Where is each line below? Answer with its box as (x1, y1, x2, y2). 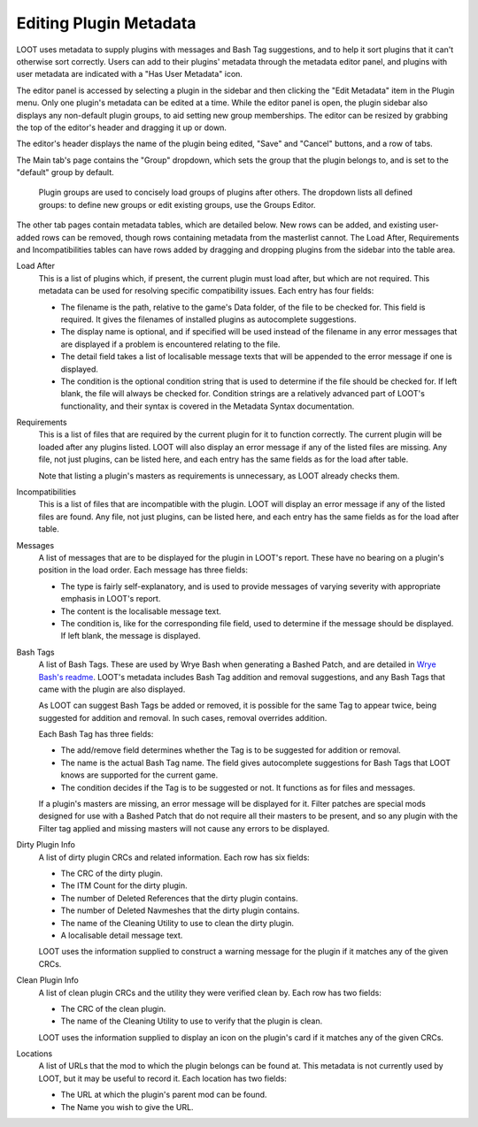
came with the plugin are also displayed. (38, 684, 186, 694)
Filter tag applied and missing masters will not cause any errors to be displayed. (38, 823, 330, 833)
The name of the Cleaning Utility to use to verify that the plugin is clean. (60, 1016, 323, 1026)
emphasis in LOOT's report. (60, 594, 161, 604)
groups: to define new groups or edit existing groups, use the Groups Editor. (38, 199, 316, 210)
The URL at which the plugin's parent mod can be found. (60, 1089, 267, 1100)
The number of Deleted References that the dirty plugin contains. (60, 893, 298, 903)
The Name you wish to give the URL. (60, 1101, 194, 1112)
